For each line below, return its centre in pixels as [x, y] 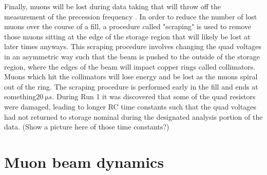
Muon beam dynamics [84, 161]
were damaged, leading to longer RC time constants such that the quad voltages [130, 106]
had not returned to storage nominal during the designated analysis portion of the [133, 116]
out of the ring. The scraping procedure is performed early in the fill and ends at [131, 86]
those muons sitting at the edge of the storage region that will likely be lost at [127, 36]
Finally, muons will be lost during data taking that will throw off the [113, 6]
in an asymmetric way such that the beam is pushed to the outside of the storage [132, 56]
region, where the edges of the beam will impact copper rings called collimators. [130, 66]
